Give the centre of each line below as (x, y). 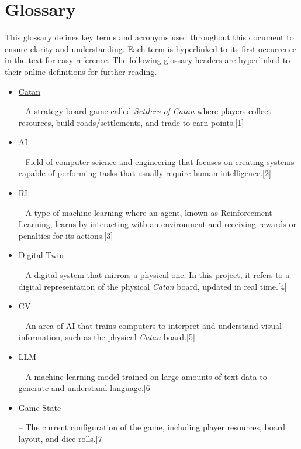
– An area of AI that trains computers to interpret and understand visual (150, 325)
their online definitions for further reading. (81, 71)
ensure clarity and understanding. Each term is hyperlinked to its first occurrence (151, 48)
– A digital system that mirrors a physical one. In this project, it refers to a (154, 275)
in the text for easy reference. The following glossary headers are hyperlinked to (148, 60)
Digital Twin (41, 255)
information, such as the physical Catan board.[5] (107, 337)
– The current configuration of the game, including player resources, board (152, 427)
